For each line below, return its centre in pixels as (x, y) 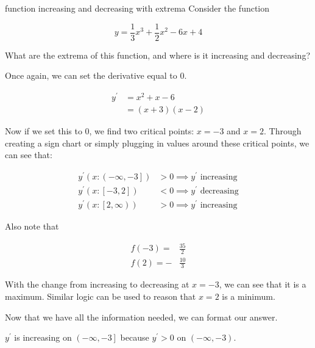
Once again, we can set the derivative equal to (91, 75)
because (135, 337)
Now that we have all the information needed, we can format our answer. (141, 317)
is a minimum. (249, 296)
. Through (283, 130)
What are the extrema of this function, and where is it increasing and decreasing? (158, 55)
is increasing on (43, 337)
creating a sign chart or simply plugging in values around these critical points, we (157, 143)
